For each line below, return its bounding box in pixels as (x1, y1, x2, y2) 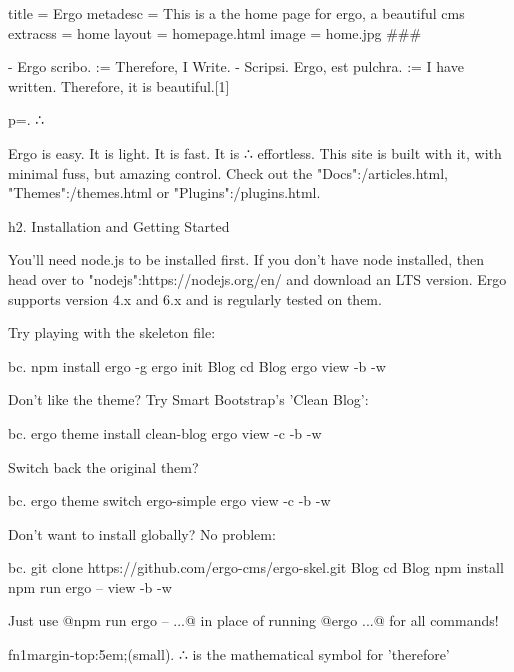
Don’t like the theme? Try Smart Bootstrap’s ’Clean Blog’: (8, 389, 369, 410)
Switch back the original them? (8, 456, 199, 477)
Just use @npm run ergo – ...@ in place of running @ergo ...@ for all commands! (8, 610, 499, 631)
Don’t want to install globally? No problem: (8, 523, 276, 544)
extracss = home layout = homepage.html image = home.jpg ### (8, 22, 422, 43)
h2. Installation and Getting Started (8, 215, 230, 236)
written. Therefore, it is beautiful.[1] (8, 75, 230, 96)
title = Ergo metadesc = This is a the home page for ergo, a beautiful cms (8, 3, 465, 23)
